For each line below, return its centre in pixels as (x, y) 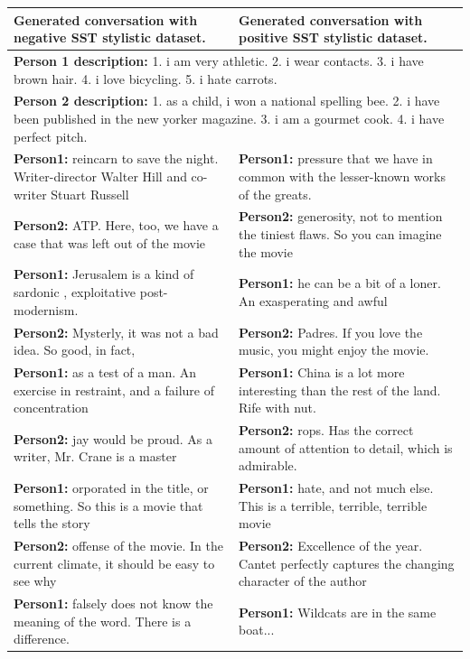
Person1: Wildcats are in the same (338, 612)
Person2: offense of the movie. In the (118, 546)
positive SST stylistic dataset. (333, 37)
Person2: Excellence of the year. (331, 546)
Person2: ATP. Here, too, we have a (116, 225)
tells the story (52, 523)
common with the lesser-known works (342, 176)
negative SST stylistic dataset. (110, 37)
